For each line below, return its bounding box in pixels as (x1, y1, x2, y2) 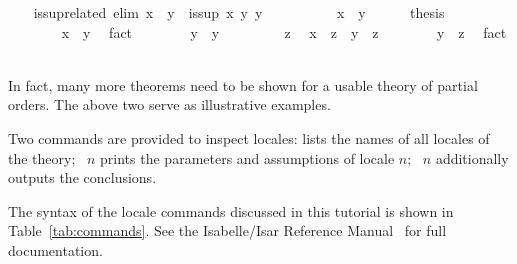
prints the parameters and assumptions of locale (100, 147, 395, 168)
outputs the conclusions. (8, 167, 157, 188)
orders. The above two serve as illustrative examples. (8, 94, 331, 115)
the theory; (8, 147, 76, 168)
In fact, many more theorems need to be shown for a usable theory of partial (8, 74, 478, 95)
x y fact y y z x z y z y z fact (61, 21, 507, 42)
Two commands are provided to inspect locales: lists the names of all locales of (8, 127, 490, 148)
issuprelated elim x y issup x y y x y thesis (33, 2, 445, 22)
